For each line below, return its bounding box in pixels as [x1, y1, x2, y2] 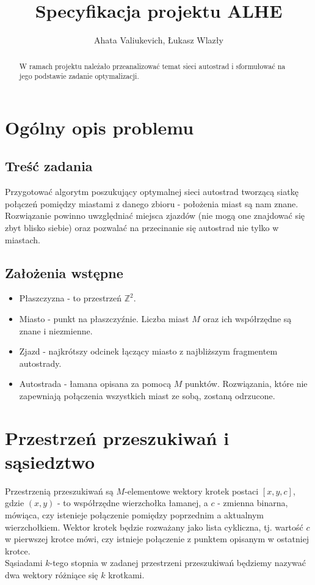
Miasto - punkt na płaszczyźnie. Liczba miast [19, 312, 189, 325]
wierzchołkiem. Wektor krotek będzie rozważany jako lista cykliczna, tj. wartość [5, 520, 303, 533]
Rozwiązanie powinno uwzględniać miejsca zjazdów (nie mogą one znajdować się [5, 209, 305, 222]
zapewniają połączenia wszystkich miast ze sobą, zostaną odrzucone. [19, 389, 275, 402]
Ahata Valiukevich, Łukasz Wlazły [94, 34, 223, 46]
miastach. [5, 233, 41, 246]
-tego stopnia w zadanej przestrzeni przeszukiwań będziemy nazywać [49, 556, 306, 569]
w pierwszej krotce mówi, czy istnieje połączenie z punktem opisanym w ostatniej [5, 532, 310, 545]
